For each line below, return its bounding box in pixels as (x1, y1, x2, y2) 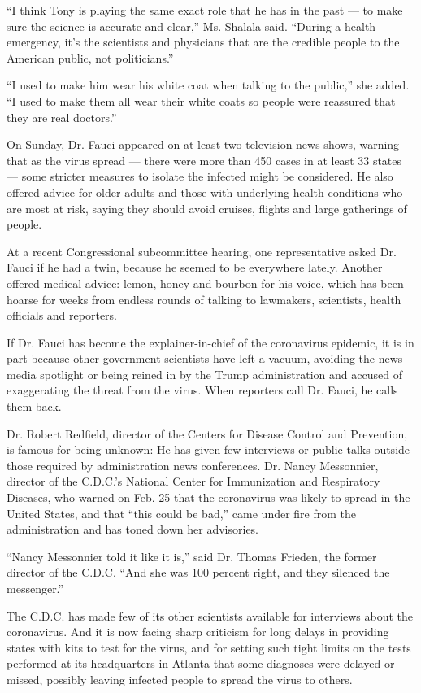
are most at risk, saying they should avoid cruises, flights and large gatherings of (7, 199, 407, 216)
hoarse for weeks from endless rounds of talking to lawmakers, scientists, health (7, 290, 401, 307)
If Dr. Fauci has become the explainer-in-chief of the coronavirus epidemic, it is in (7, 333, 414, 351)
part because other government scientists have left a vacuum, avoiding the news (7, 350, 403, 367)
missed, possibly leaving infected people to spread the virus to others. (7, 670, 353, 687)
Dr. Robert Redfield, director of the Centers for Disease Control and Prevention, (7, 425, 408, 442)
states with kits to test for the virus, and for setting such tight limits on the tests (7, 639, 411, 656)
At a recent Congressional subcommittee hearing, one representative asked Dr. (7, 242, 397, 259)
